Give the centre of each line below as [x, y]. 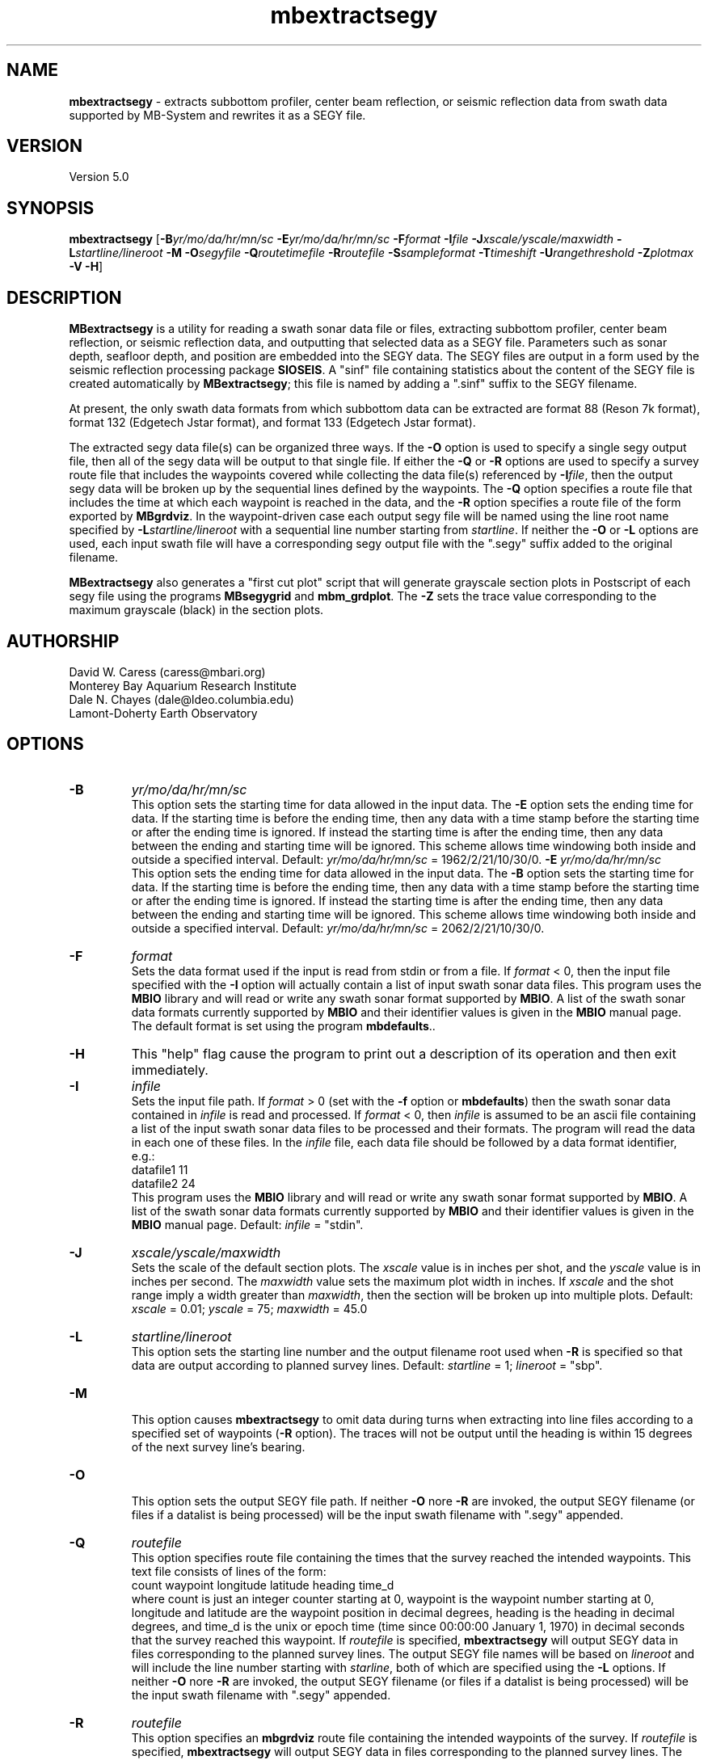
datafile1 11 [160, 1169]
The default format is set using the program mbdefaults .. [283, 1025]
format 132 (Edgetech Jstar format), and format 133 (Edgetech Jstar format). [272, 423]
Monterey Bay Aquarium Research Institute [183, 685]
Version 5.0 [99, 177]
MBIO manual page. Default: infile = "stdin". [247, 1224]
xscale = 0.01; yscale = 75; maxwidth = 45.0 [249, 1308]
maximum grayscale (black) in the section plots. [196, 610]
